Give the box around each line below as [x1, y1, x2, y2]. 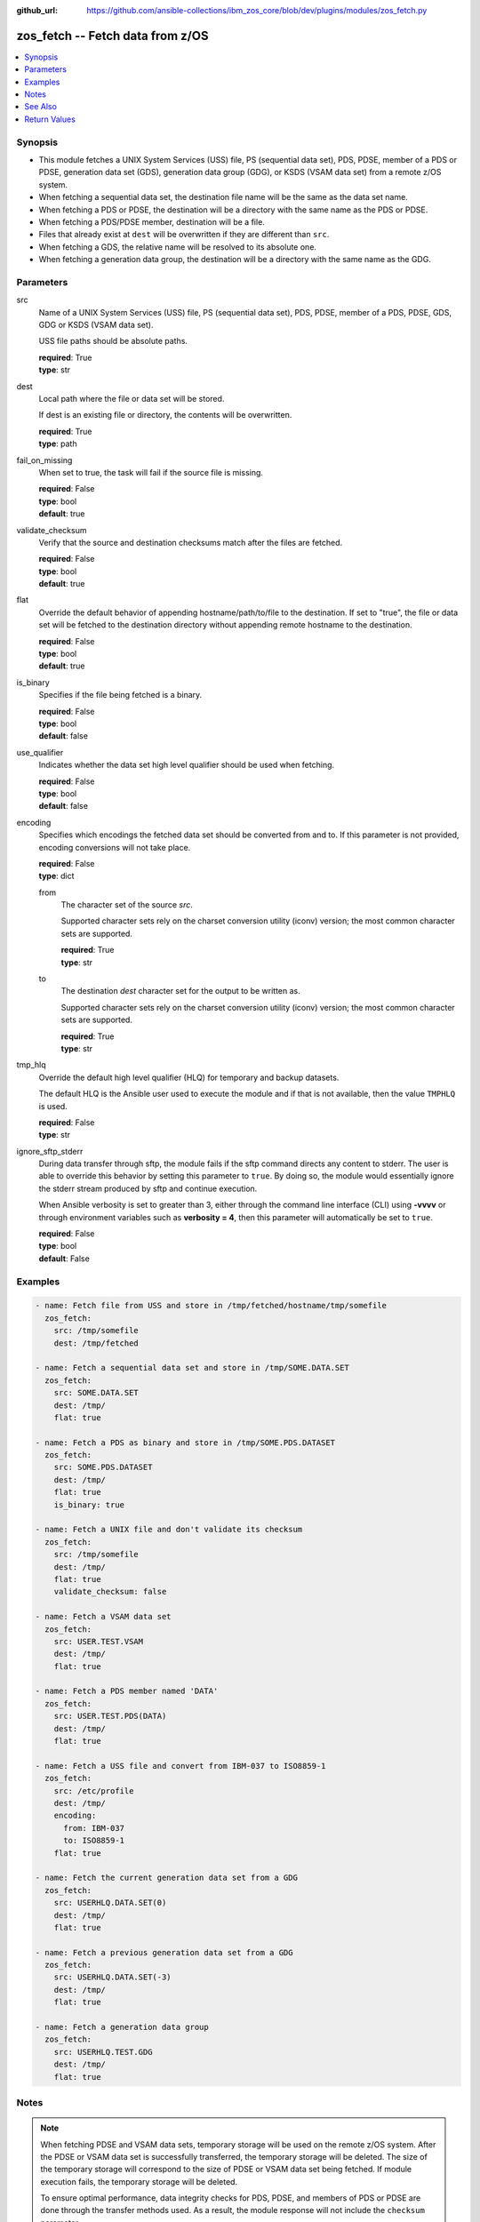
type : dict [38, 871, 75, 882]
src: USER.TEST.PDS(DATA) [53, 1711, 167, 1722]
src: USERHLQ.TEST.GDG [53, 2047, 153, 2057]
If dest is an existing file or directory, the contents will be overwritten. [38, 410, 292, 420]
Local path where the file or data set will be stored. [38, 394, 225, 404]
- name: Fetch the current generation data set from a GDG [35, 1873, 298, 1883]
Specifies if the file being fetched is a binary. [38, 690, 203, 700]
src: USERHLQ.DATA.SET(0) [53, 1898, 167, 1908]
